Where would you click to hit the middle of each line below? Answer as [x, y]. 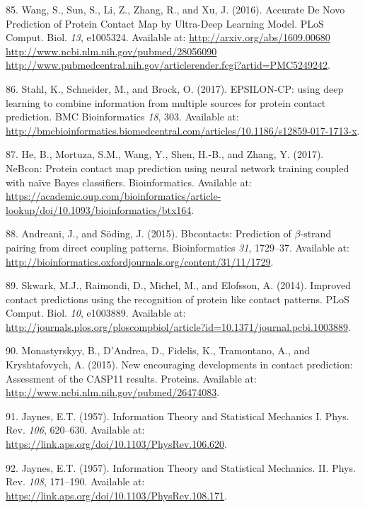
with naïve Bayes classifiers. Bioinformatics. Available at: [129, 182]
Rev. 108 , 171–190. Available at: [75, 481]
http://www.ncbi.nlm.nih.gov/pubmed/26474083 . [113, 392]
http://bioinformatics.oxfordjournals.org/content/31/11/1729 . [140, 261]
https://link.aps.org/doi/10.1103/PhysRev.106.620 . [117, 444]
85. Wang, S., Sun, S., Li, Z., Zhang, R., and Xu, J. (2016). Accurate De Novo [175, 9]
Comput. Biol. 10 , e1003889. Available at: [96, 313]
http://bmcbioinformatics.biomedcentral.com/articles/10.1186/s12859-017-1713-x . [183, 130]
